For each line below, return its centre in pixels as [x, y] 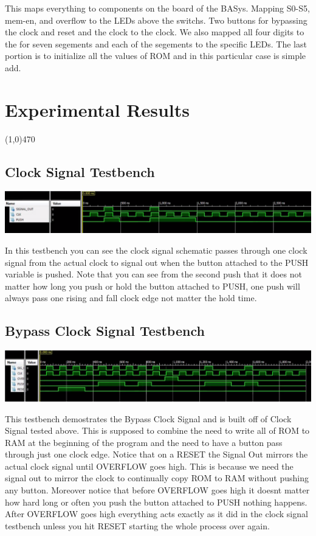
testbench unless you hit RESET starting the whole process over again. [137, 525]
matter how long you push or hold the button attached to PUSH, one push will [153, 286]
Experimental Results [97, 109]
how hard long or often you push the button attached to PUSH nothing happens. [156, 502]
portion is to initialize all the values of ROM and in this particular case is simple [156, 56]
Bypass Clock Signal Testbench [105, 331]
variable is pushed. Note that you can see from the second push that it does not [153, 274]
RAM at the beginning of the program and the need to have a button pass [144, 442]
